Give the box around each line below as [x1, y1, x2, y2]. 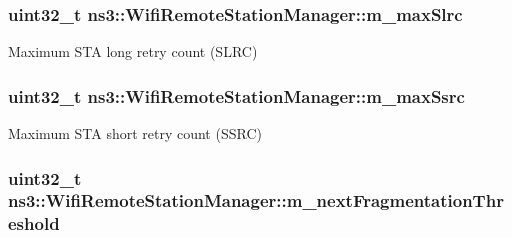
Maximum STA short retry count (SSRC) [8, 123, 262, 144]
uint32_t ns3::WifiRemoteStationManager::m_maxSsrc [8, 83, 465, 108]
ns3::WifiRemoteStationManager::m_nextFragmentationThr [8, 188, 504, 213]
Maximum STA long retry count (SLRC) [8, 41, 258, 62]
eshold [8, 211, 60, 236]
